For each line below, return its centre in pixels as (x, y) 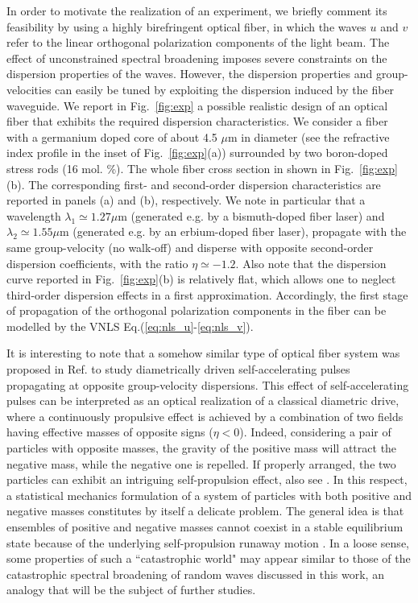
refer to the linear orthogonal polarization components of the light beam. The (198, 42)
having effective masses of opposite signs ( (110, 432)
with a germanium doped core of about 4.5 (112, 136)
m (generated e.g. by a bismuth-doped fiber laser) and (251, 215)
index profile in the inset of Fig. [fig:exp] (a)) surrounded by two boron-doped (197, 153)
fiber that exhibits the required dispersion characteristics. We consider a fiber (197, 121)
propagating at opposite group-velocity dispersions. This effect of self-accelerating (208, 384)
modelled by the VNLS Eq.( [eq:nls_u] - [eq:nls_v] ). (130, 326)
